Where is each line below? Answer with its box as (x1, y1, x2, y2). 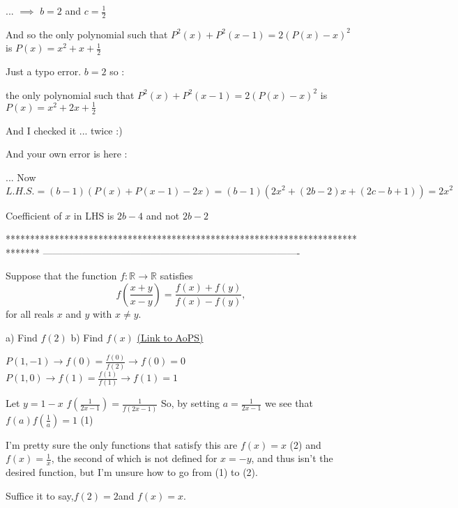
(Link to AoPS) (137, 330, 204, 344)
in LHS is (73, 208, 114, 222)
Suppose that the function (6, 268, 117, 283)
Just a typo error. (6, 64, 82, 79)
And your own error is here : (6, 146, 128, 161)
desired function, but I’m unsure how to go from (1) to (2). (6, 465, 258, 479)
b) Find (70, 330, 103, 344)
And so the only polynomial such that (6, 26, 168, 41)
